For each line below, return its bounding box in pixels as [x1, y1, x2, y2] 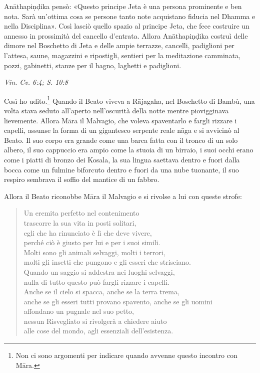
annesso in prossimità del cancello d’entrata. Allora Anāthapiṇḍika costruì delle [4, 30, 248, 41]
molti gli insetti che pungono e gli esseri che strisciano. [23, 257, 191, 267]
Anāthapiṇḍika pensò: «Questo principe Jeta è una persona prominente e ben [4, 1, 242, 11]
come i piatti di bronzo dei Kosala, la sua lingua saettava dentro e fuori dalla [4, 154, 240, 164]
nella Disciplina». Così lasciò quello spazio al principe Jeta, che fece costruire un [4, 21, 249, 31]
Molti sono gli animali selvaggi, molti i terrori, [23, 247, 165, 257]
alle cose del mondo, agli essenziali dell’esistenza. [23, 325, 173, 336]
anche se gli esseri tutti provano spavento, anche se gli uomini [23, 296, 212, 306]
